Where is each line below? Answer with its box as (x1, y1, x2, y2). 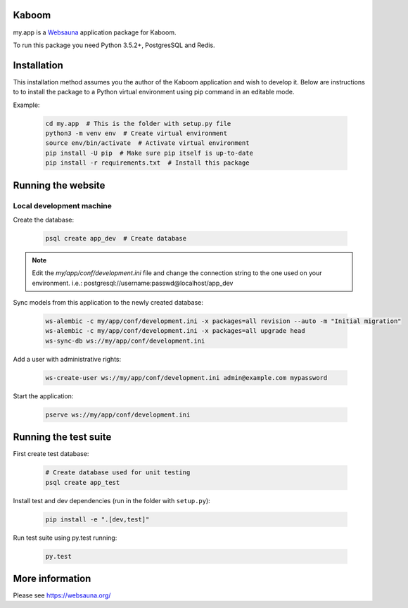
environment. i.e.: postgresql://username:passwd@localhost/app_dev (32, 279, 234, 287)
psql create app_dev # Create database (45, 234, 186, 242)
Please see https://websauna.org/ (13, 591, 111, 600)
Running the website (13, 179, 106, 191)
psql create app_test (45, 479, 120, 486)
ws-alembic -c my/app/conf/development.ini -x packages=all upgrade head (45, 327, 305, 335)
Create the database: (13, 215, 75, 224)
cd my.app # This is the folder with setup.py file (45, 120, 231, 127)
